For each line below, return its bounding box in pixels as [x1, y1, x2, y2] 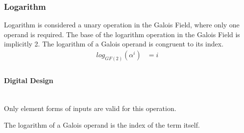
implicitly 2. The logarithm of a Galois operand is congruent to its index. [4, 39, 224, 49]
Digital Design [4, 75, 53, 85]
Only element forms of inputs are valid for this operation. [4, 103, 176, 113]
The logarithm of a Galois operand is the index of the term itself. [4, 119, 200, 130]
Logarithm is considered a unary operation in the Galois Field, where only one [4, 20, 240, 30]
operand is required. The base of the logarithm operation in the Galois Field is [4, 29, 240, 39]
